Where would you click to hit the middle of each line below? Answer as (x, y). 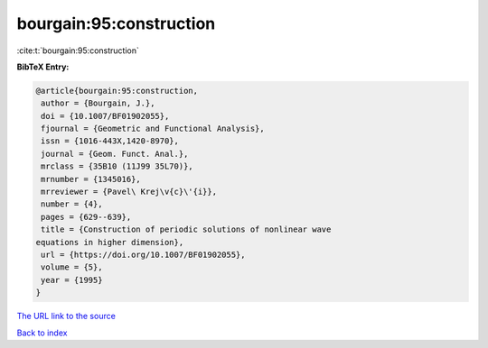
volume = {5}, (72, 267)
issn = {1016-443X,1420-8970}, (110, 141)
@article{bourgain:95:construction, (117, 91)
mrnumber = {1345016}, (91, 179)
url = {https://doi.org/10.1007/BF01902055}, (143, 255)
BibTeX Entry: (43, 67)
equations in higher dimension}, (110, 242)
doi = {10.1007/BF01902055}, (105, 116)
